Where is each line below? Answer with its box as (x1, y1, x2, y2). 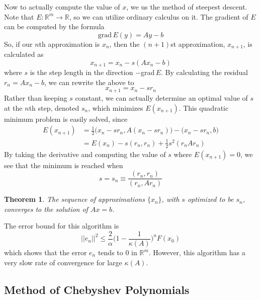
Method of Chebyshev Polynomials (4, 281, 190, 297)
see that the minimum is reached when (4, 160, 123, 170)
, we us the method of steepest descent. (126, 2, 247, 12)
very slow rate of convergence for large (4, 257, 122, 267)
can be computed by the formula (4, 21, 105, 32)
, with (161, 194, 180, 204)
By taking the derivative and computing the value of (4, 148, 166, 159)
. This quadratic (179, 102, 229, 113)
